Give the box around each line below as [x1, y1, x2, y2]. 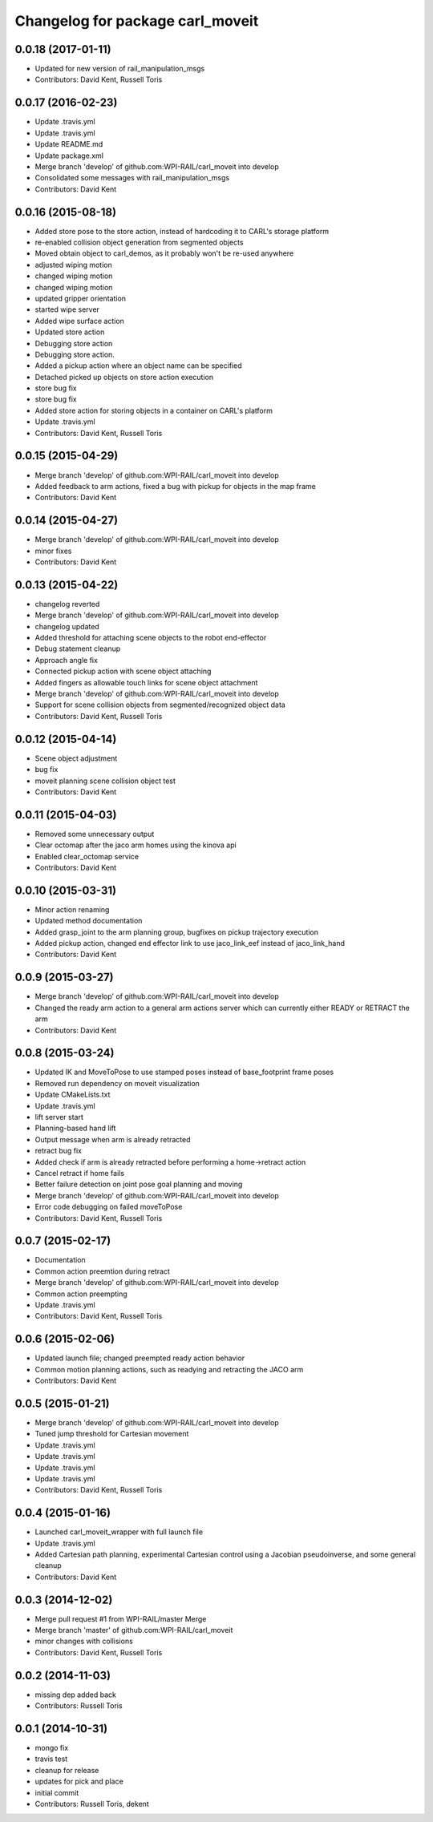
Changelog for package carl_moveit [14, 12, 259, 30]
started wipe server [34, 305, 100, 314]
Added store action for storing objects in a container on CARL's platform [34, 406, 273, 415]
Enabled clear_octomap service [34, 851, 140, 861]
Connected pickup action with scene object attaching [34, 666, 212, 677]
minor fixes [34, 546, 72, 555]
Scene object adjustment [34, 753, 118, 763]
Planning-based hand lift [34, 1123, 116, 1133]
